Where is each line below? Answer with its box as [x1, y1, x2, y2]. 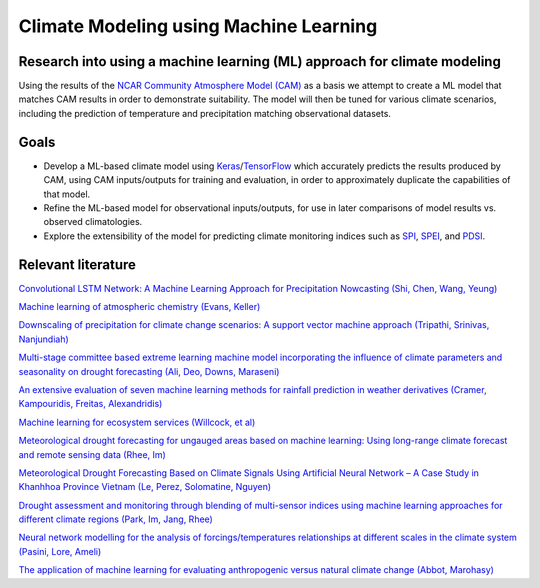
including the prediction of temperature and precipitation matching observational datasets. [18, 107, 392, 119]
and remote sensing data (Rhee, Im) [18, 448, 167, 460]
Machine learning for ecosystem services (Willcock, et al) [18, 416, 256, 428]
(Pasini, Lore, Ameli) [18, 545, 102, 557]
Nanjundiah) [18, 333, 69, 345]
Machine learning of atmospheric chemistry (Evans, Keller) [18, 301, 261, 312]
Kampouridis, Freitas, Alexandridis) [18, 398, 163, 410]
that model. [43, 188, 91, 200]
